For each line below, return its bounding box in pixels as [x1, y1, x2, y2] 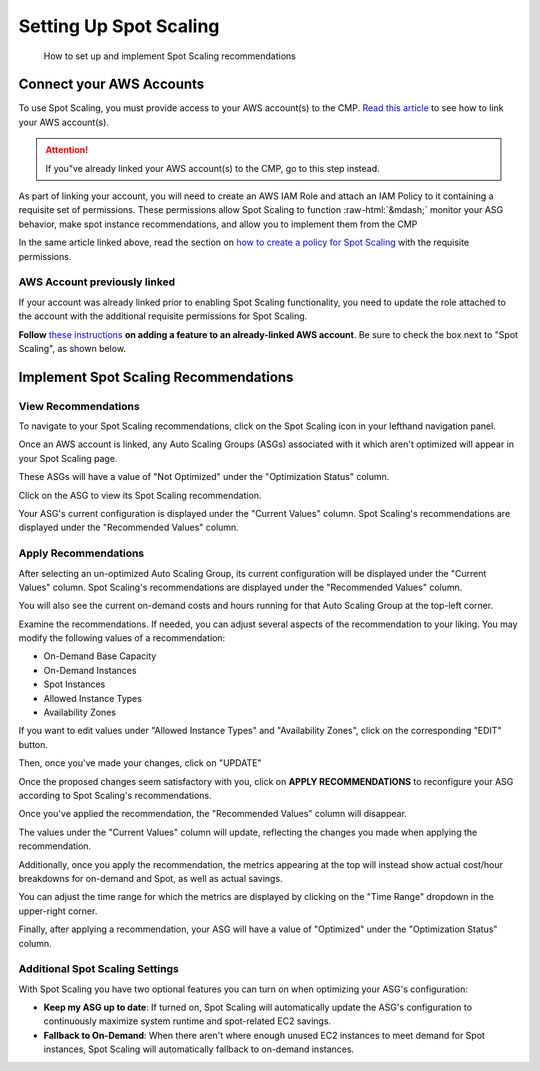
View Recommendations [18, 399, 140, 413]
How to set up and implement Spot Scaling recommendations [43, 50, 297, 62]
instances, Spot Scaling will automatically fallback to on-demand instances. [43, 1043, 355, 1055]
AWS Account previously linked [18, 275, 176, 289]
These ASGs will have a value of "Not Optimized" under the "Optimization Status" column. [18, 471, 390, 483]
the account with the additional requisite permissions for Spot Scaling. [18, 310, 308, 322]
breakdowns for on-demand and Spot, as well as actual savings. [18, 872, 284, 884]
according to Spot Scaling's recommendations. [18, 790, 212, 801]
